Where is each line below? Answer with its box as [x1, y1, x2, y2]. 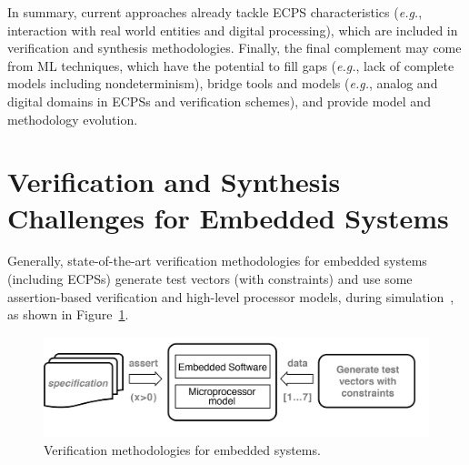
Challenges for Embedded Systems [7, 198, 449, 236]
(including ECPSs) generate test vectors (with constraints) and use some [7, 269, 413, 288]
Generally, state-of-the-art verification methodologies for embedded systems [7, 251, 427, 270]
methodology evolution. [7, 109, 138, 128]
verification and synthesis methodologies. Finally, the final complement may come [7, 38, 462, 57]
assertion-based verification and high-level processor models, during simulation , [7, 287, 454, 306]
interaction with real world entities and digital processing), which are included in [7, 20, 458, 39]
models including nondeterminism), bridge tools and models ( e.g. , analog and [7, 74, 438, 93]
